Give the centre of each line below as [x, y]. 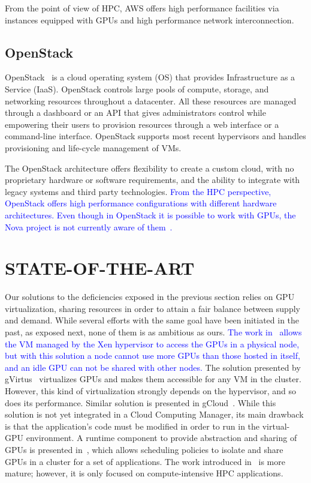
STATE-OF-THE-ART [100, 268]
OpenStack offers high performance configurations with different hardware [141, 203]
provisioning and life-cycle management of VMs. [93, 147]
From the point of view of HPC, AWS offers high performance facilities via [142, 8]
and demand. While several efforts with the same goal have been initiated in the [152, 320]
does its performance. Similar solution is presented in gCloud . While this [141, 402]
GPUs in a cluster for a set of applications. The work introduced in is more [145, 461]
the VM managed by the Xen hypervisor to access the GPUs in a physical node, [152, 343]
